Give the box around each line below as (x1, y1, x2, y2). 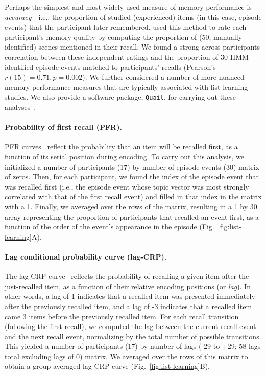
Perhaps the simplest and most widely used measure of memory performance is (5, 2, 252, 12)
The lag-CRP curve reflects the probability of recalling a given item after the (5, 271, 249, 282)
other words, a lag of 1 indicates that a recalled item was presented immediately (5, 291, 255, 301)
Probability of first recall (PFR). (5, 122, 122, 132)
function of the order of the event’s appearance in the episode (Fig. (5, 221, 214, 232)
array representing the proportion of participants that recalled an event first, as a (5, 211, 259, 222)
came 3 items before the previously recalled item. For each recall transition (5, 311, 239, 321)
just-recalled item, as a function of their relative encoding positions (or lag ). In (5, 280, 251, 291)
